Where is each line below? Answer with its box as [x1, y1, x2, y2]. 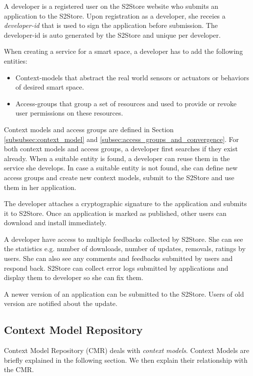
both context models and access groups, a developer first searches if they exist [4, 143, 238, 154]
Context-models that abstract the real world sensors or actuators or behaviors [15, 72, 250, 82]
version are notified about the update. [4, 298, 117, 308]
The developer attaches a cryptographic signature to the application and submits [4, 198, 247, 209]
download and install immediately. [4, 217, 107, 228]
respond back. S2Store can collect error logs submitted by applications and [4, 262, 229, 273]
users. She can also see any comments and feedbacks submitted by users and [4, 253, 233, 263]
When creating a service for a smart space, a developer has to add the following [4, 46, 243, 56]
